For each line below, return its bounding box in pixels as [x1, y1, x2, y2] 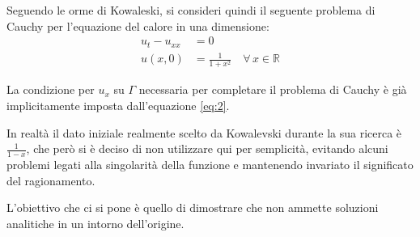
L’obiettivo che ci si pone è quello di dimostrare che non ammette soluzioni [6, 199, 379, 216]
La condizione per [6, 81, 95, 98]
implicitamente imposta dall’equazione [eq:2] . [6, 96, 230, 113]
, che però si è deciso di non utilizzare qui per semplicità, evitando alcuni [26, 140, 388, 157]
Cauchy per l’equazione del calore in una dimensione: [6, 17, 269, 34]
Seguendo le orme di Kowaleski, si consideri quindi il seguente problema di [6, 2, 375, 18]
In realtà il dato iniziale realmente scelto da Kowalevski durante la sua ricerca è [6, 124, 402, 141]
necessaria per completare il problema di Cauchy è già [138, 81, 407, 98]
